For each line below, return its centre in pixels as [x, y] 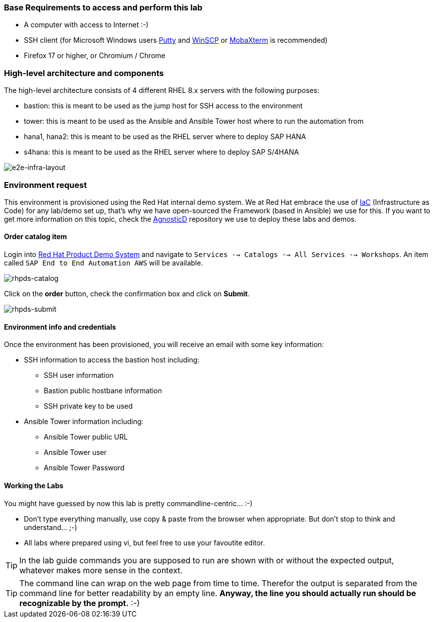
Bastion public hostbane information [103, 391]
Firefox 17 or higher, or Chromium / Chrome [95, 56]
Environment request [45, 185]
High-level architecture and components [84, 73]
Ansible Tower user [75, 452]
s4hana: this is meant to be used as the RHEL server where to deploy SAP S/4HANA [162, 152]
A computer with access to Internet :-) [86, 25]
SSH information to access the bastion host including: [112, 360]
